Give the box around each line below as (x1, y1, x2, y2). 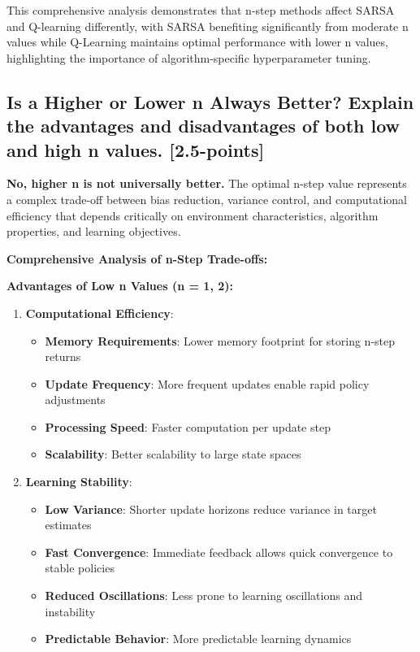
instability (45, 602, 96, 619)
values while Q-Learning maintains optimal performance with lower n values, (6, 33, 388, 50)
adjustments (45, 391, 106, 408)
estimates (45, 516, 92, 533)
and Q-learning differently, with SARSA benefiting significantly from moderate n (6, 17, 409, 34)
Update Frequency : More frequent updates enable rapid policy (45, 375, 370, 392)
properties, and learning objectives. (6, 223, 181, 240)
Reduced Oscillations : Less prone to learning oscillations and (45, 587, 362, 604)
